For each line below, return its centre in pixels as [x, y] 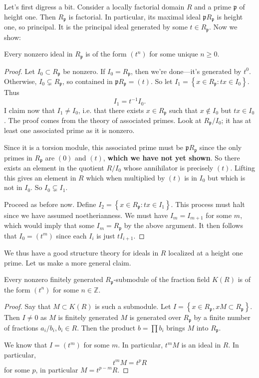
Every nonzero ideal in [38, 54]
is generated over [155, 317]
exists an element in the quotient [54, 167]
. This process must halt [208, 204]
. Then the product [106, 327]
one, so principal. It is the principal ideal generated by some [96, 27]
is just [106, 235]
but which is [227, 177]
